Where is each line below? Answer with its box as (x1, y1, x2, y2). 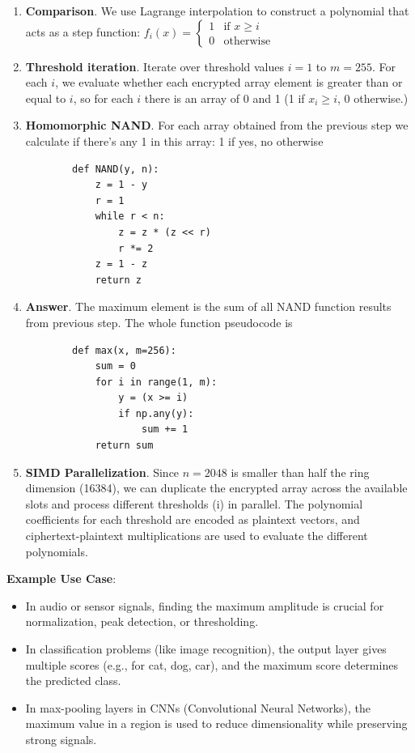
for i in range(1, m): (95, 376, 218, 388)
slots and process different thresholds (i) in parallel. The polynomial (25, 495, 363, 512)
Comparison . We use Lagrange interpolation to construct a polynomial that (25, 2, 409, 19)
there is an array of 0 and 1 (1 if (144, 89, 305, 106)
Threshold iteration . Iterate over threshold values (25, 57, 285, 74)
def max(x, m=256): (72, 344, 176, 356)
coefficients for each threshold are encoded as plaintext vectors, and (25, 511, 360, 528)
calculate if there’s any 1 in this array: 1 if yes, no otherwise (25, 132, 324, 149)
